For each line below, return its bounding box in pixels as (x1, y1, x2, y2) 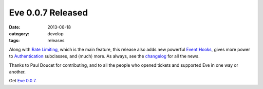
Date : (9, 24, 20, 30)
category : (9, 30, 30, 36)
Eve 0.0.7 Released (9, 7, 88, 18)
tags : (9, 38, 20, 44)
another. (9, 69, 26, 74)
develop (47, 30, 64, 36)
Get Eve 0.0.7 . (9, 78, 37, 84)
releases (47, 38, 65, 44)
